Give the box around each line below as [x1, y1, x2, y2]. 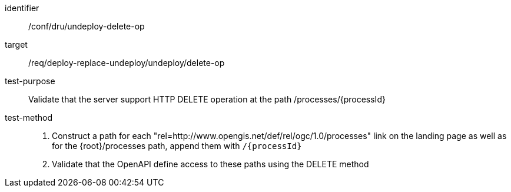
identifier [5, 3, 39, 13]
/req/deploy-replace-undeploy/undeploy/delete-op [28, 58, 225, 68]
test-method [5, 112, 52, 123]
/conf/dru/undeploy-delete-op [28, 21, 145, 31]
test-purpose [5, 76, 55, 86]
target [5, 39, 28, 49]
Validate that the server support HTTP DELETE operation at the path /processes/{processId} [28, 94, 386, 104]
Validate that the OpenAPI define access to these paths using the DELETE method [52, 159, 369, 169]
